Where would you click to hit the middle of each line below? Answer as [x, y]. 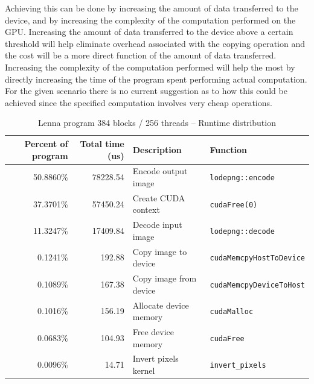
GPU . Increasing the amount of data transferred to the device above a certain [149, 32]
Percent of [46, 143]
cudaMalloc [232, 312]
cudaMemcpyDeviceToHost [257, 285]
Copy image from [165, 278]
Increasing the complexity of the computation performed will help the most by [150, 67]
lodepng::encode [242, 178]
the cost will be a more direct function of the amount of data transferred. [141, 55]
